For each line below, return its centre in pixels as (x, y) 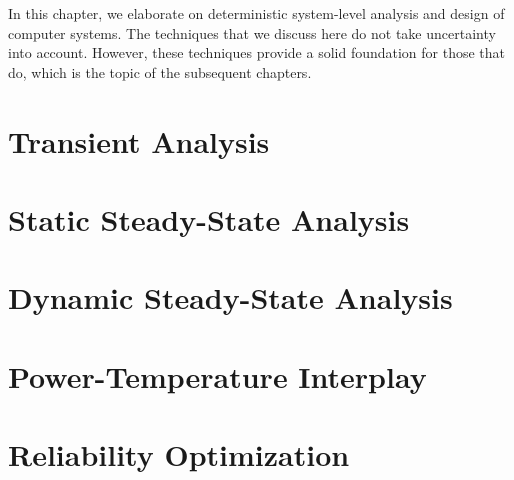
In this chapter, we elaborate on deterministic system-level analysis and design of (256, 13)
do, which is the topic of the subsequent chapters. (160, 71)
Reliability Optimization (179, 454)
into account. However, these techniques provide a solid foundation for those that (257, 52)
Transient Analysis (139, 140)
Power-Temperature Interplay (217, 375)
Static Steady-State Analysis (209, 218)
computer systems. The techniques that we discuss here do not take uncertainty (252, 32)
